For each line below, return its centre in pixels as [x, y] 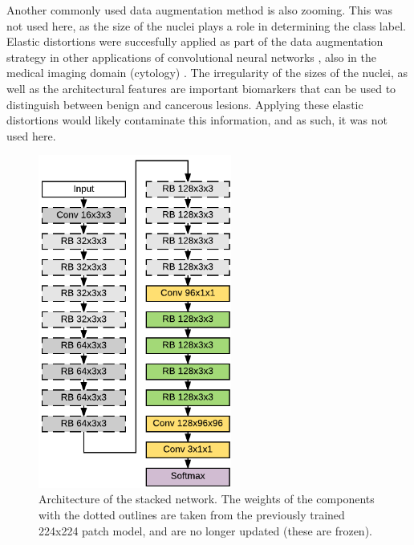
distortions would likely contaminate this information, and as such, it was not [197, 120]
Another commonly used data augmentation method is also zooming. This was [200, 10]
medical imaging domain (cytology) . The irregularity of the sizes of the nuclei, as [207, 73]
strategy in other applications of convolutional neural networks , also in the [191, 57]
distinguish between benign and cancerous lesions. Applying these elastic [185, 104]
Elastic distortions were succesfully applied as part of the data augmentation [195, 41]
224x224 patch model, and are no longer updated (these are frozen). [205, 530]
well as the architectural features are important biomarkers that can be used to [201, 88]
